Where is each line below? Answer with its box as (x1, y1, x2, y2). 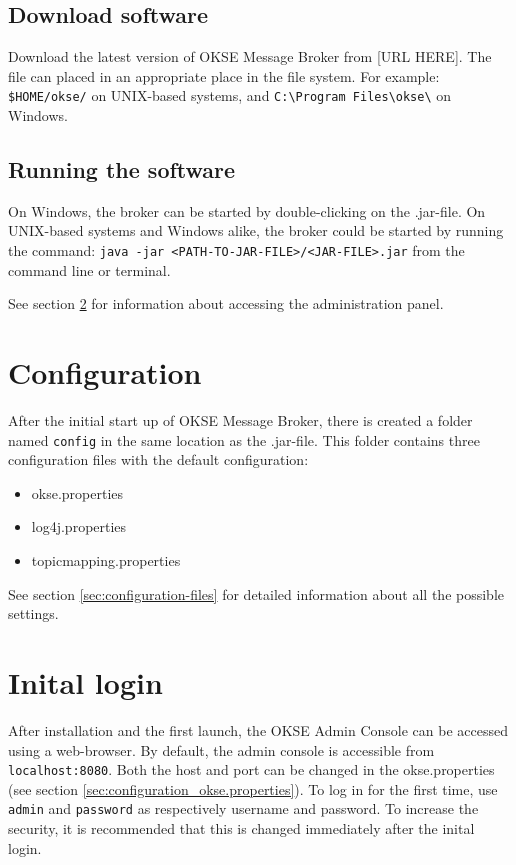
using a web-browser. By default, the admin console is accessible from (8, 739, 435, 760)
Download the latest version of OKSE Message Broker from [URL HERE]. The (8, 46, 492, 67)
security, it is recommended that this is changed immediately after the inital (8, 818, 475, 839)
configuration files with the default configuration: (8, 449, 309, 470)
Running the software (8, 154, 236, 185)
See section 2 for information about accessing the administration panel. (8, 293, 444, 314)
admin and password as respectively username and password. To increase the (8, 798, 479, 819)
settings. (8, 603, 59, 624)
